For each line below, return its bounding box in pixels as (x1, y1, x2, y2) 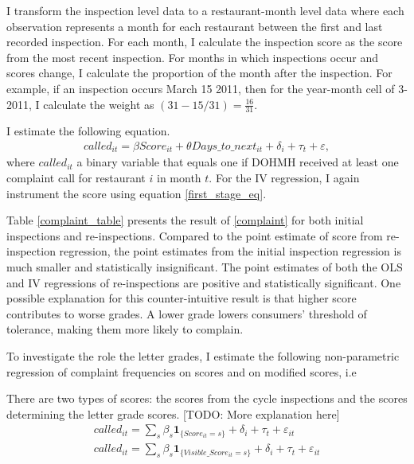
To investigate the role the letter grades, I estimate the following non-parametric (6, 348, 400, 364)
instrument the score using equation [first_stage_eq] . (6, 185, 267, 201)
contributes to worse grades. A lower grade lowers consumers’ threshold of (6, 305, 367, 322)
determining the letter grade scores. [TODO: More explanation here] (6, 405, 340, 422)
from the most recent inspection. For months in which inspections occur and (6, 49, 379, 65)
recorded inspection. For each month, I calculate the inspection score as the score (6, 33, 403, 50)
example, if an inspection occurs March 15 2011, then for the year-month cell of (6, 80, 395, 96)
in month (156, 170, 201, 186)
